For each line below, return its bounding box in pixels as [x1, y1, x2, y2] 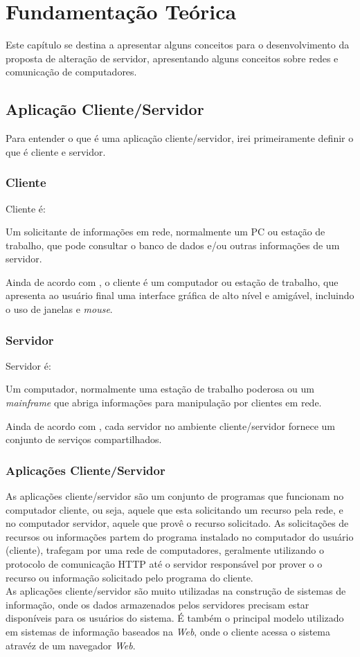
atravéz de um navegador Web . [6, 638, 136, 652]
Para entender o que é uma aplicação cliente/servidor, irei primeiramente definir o [6, 131, 354, 145]
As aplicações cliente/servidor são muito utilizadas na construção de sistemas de [6, 584, 346, 598]
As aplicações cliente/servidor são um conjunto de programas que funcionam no [6, 489, 344, 503]
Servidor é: [6, 358, 51, 372]
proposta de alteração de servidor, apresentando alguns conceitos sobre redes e [6, 51, 339, 65]
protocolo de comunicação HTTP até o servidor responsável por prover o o [6, 557, 323, 571]
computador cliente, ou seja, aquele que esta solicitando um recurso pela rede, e [6, 502, 343, 516]
